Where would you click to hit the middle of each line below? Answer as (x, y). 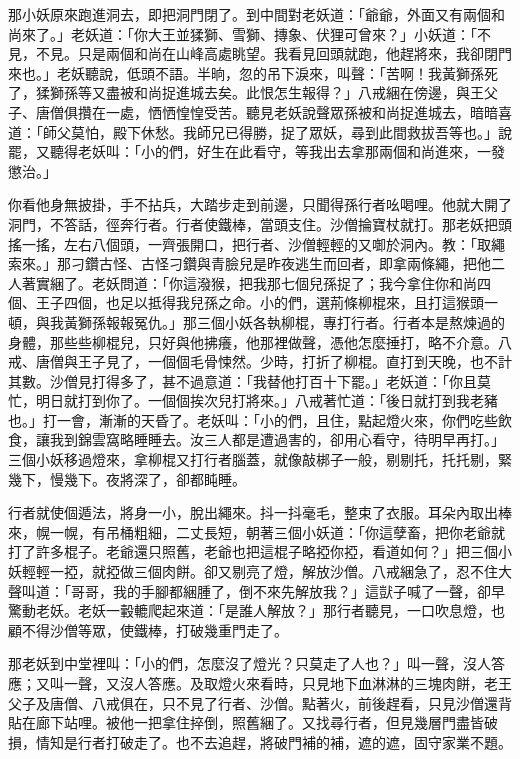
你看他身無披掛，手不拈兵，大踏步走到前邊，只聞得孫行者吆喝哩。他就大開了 (260, 204)
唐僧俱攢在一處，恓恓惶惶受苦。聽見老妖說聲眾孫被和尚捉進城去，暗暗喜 (273, 111)
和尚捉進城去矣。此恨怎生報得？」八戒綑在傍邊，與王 (308, 92)
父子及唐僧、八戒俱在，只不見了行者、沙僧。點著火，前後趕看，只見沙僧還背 (260, 702)
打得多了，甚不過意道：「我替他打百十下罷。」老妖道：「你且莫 (291, 380)
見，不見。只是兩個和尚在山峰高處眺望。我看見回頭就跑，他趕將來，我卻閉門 (260, 53)
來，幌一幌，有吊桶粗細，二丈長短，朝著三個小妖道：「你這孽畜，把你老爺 (249, 531)
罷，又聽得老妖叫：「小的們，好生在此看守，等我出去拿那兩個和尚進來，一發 (256, 151)
